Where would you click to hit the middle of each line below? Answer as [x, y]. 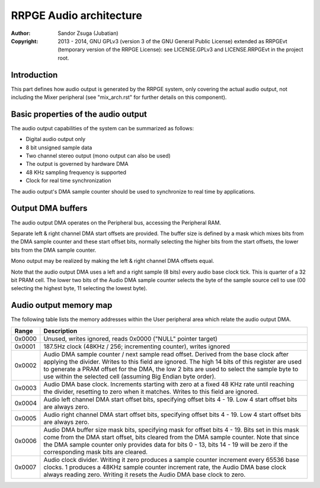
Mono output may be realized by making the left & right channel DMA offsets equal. [113, 261]
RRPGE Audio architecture [76, 15]
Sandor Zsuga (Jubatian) [88, 33]
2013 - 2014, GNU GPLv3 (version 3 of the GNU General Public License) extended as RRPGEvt [172, 41]
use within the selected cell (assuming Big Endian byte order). [130, 376]
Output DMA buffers [49, 208]
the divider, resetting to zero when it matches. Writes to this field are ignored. [151, 391]
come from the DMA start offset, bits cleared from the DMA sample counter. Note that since [171, 437]
